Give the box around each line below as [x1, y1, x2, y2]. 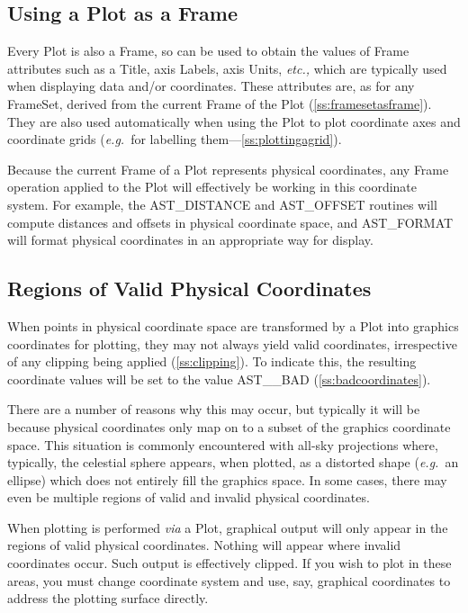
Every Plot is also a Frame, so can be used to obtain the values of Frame [7, 41, 409, 60]
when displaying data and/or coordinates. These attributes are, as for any [7, 77, 415, 95]
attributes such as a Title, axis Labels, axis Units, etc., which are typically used [7, 59, 447, 77]
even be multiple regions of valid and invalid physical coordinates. [7, 488, 370, 507]
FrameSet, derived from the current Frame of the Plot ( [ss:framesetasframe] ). [7, 94, 432, 113]
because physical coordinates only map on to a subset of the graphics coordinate [7, 417, 451, 436]
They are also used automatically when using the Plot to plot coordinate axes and [7, 112, 461, 131]
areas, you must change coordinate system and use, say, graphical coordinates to [7, 571, 451, 590]
